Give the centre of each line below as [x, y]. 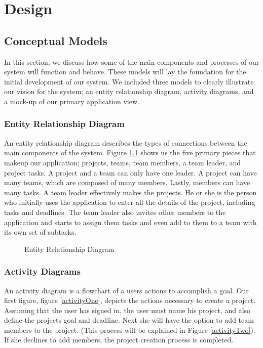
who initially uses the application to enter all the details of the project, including [130, 202]
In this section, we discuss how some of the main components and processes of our [132, 61]
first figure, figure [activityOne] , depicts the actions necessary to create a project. [130, 300]
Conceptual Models [56, 40]
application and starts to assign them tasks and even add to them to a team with [130, 222]
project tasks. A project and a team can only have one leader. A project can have [130, 172]
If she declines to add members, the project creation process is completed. [119, 340]
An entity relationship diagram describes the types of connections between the [126, 142]
